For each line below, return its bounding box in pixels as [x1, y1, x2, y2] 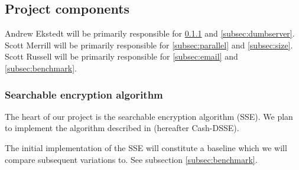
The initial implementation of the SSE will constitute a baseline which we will [5, 141, 287, 153]
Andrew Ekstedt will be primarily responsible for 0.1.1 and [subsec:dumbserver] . [5, 27, 295, 40]
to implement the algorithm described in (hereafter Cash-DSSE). [5, 122, 239, 134]
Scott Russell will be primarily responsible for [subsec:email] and [5, 50, 238, 63]
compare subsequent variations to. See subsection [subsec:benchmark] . [5, 153, 258, 165]
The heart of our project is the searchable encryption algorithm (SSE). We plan [5, 110, 293, 122]
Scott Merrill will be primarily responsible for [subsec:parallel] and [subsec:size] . [5, 38, 293, 51]
